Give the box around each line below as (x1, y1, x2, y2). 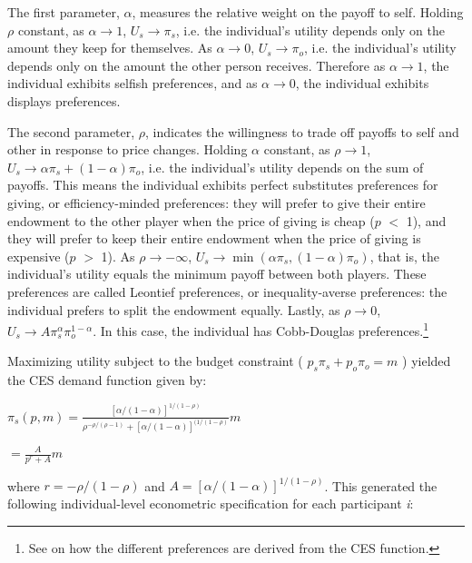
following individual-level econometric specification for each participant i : (7, 493, 414, 512)
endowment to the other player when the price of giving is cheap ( (7, 211, 375, 230)
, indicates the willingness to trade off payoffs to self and (145, 122, 459, 141)
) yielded (402, 351, 451, 370)
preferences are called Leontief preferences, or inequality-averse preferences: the (7, 281, 447, 301)
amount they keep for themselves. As (7, 38, 212, 57)
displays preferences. (7, 91, 121, 110)
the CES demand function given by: (7, 370, 207, 390)
